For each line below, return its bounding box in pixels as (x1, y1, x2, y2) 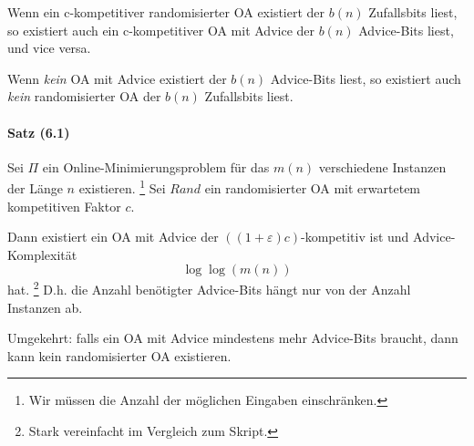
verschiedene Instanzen (318, 157, 447, 176)
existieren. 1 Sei (78, 176, 166, 198)
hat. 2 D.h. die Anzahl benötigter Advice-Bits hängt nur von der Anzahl (7, 277, 411, 299)
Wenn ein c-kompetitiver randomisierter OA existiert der (7, 3, 325, 21)
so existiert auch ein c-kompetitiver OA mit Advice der (7, 20, 315, 39)
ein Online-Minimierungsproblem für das (42, 157, 270, 176)
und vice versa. (7, 38, 91, 57)
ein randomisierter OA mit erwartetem (204, 179, 421, 198)
